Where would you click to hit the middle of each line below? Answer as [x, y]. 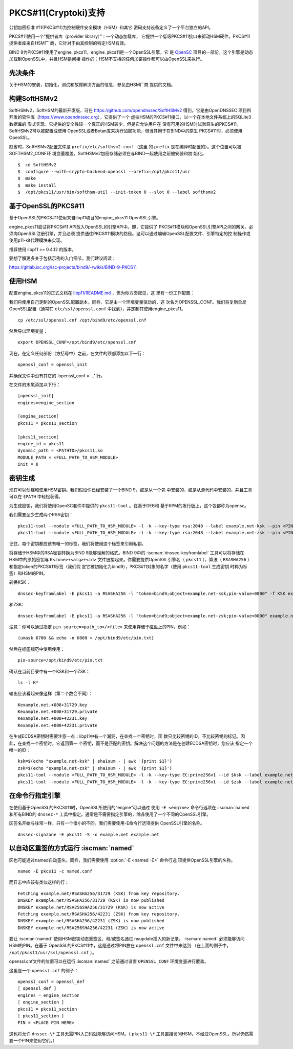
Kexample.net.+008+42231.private [58, 725]
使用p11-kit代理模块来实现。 [37, 240]
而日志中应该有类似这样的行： [39, 882]
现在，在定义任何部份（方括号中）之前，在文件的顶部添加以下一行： [77, 353]
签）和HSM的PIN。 [28, 573]
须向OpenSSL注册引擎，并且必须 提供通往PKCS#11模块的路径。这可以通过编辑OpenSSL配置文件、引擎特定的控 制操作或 [130, 233]
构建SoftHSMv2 [33, 99]
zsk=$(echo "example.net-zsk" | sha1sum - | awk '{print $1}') [95, 768]
